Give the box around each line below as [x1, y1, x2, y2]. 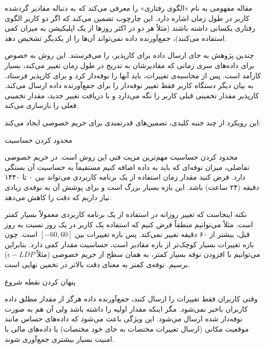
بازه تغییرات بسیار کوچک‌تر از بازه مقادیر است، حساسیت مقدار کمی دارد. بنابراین [5, 238, 254, 249]
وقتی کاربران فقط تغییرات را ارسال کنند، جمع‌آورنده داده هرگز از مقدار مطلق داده [5, 293, 258, 304]
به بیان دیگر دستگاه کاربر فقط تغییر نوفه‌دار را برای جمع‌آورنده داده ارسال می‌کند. [5, 80, 254, 91]
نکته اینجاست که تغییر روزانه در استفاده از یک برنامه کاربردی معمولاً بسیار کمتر [5, 209, 247, 220]
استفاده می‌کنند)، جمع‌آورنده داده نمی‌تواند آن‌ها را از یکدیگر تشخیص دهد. [5, 32, 227, 43]
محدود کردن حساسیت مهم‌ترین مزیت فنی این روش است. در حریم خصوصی [5, 151, 238, 162]
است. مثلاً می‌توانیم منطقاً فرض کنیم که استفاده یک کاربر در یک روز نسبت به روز [5, 219, 253, 229]
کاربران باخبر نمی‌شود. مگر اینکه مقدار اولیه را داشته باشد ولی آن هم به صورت [5, 303, 248, 314]
